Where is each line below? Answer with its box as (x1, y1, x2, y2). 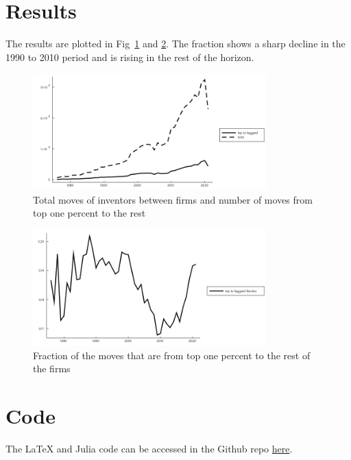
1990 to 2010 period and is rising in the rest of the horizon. (5, 49, 254, 64)
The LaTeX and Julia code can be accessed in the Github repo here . (5, 441, 293, 456)
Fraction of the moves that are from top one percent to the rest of (33, 348, 311, 362)
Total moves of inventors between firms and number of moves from (33, 192, 313, 206)
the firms (33, 361, 71, 376)
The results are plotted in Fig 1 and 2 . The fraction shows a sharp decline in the (5, 36, 346, 51)
